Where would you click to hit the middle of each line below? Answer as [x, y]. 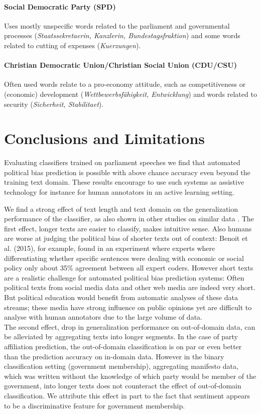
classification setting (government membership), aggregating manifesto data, [121, 366]
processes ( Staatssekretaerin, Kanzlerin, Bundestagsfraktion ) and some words [122, 35]
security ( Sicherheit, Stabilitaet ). [54, 104]
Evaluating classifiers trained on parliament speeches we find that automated [122, 162]
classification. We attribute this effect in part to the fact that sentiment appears [127, 395]
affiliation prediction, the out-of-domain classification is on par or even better [123, 346]
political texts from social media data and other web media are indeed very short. [130, 287]
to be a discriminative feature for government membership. [95, 405]
